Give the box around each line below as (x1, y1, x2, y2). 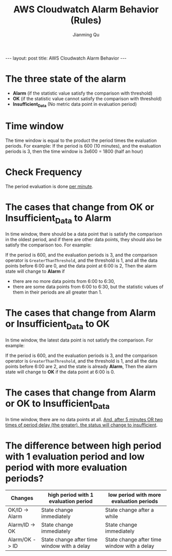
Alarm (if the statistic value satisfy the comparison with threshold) (12, 90, 153, 96)
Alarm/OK (8, 536, 32, 543)
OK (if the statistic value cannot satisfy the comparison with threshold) (12, 95, 162, 101)
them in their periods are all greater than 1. (12, 289, 102, 295)
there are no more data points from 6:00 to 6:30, (12, 278, 115, 284)
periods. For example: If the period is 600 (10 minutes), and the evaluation (5, 142, 161, 149)
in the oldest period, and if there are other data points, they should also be (5, 237, 162, 243)
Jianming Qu (72, 31, 100, 38)
